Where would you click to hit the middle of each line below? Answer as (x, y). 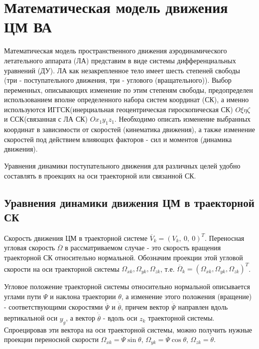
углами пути (23, 296)
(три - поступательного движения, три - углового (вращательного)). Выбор (118, 80)
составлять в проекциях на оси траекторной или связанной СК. (100, 175)
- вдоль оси (120, 318)
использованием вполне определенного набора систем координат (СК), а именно (127, 99)
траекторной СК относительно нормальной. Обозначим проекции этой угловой (124, 258)
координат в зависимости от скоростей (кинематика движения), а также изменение (129, 129)
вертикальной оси (31, 318)
